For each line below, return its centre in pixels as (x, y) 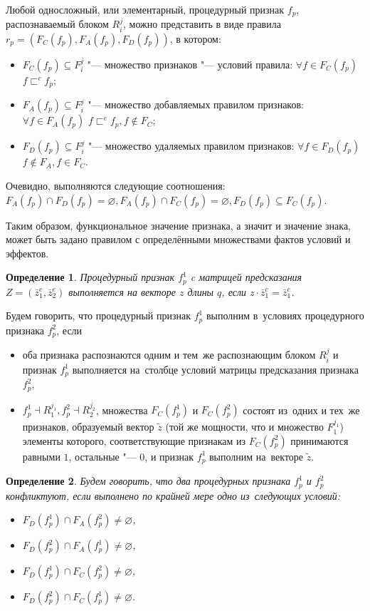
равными (41, 456)
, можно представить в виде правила (202, 24)
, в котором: (195, 38)
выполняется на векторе (122, 291)
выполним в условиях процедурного (285, 315)
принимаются (319, 440)
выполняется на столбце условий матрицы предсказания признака (215, 369)
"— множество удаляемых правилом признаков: (191, 146)
